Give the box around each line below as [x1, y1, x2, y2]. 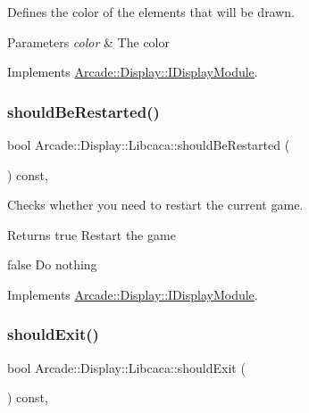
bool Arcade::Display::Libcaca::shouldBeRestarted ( [7, 136, 290, 153]
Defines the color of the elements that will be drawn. [7, 3, 296, 21]
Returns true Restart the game [7, 225, 176, 244]
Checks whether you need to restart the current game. [7, 195, 304, 214]
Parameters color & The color [7, 32, 170, 51]
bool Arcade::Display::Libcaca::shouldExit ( [7, 358, 246, 376]
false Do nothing [7, 255, 97, 274]
